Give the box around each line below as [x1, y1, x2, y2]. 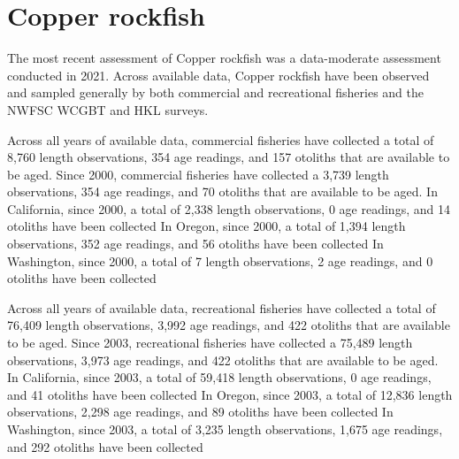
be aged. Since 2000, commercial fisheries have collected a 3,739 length [7, 164, 389, 183]
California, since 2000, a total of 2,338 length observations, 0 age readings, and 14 [7, 199, 450, 218]
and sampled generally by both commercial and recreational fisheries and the [7, 83, 424, 102]
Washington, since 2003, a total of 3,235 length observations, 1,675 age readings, [7, 420, 443, 438]
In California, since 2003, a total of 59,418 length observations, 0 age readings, [7, 368, 432, 386]
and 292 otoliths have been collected [7, 437, 203, 455]
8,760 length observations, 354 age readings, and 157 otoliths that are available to [7, 148, 450, 166]
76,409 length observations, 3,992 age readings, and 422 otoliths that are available [7, 316, 450, 334]
